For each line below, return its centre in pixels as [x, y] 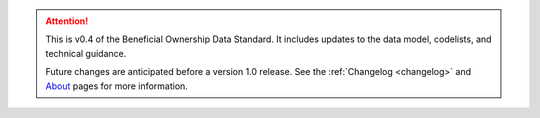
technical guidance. [86, 53]
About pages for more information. [117, 86]
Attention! [67, 21]
